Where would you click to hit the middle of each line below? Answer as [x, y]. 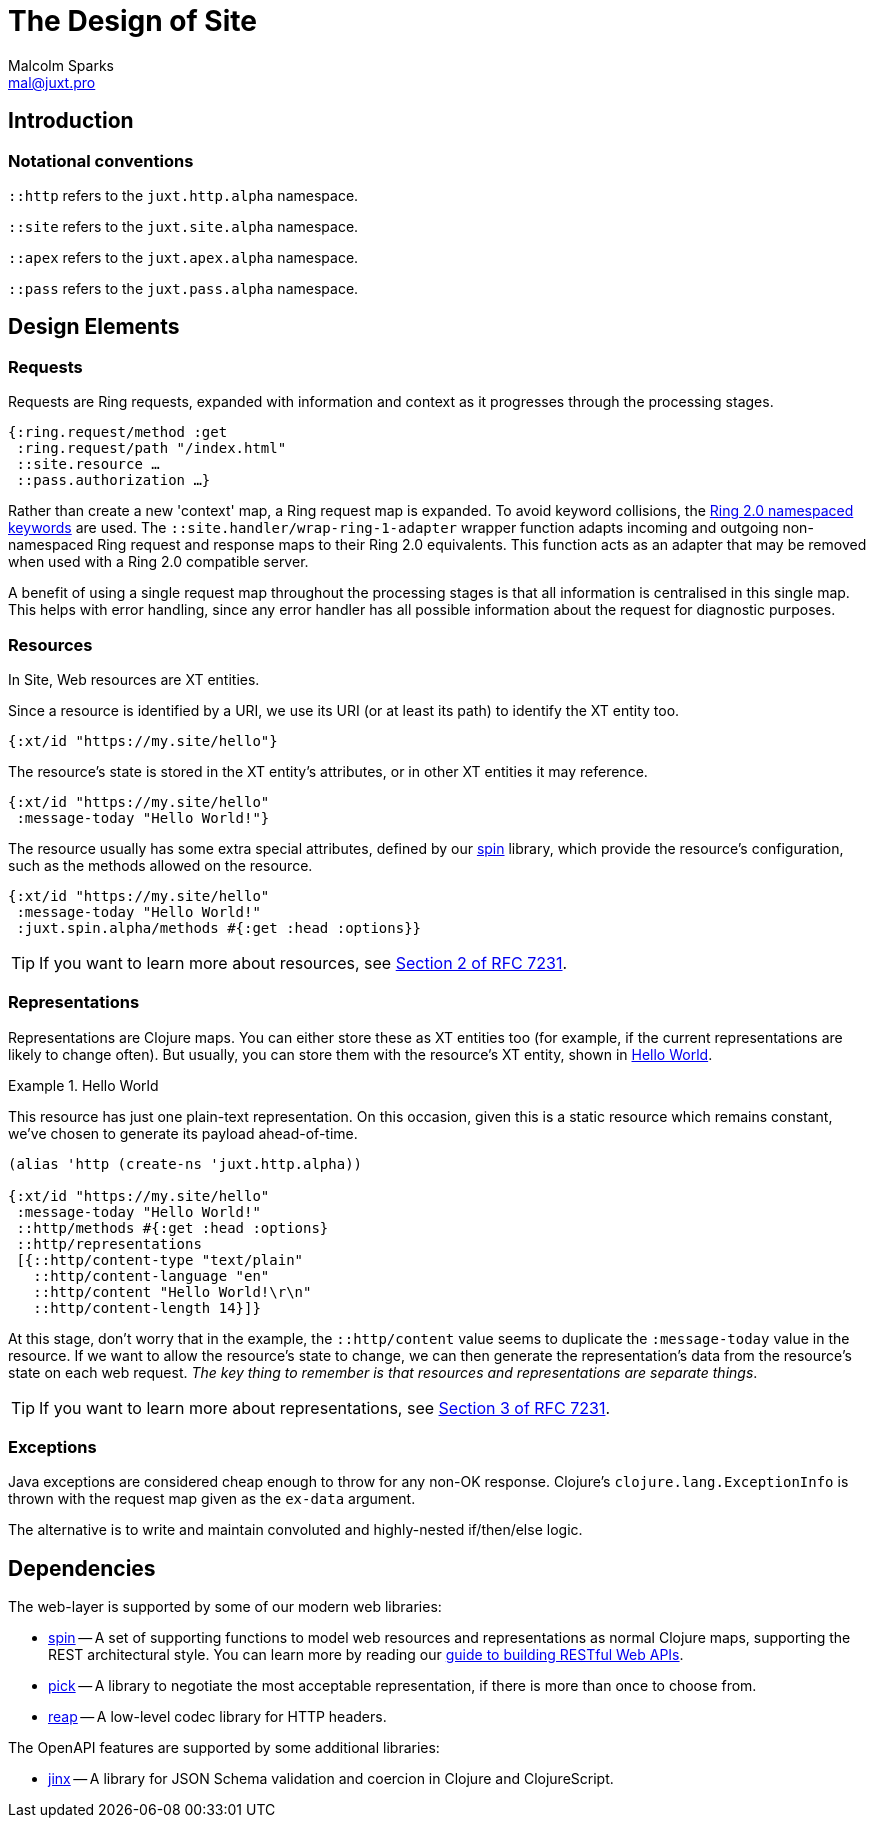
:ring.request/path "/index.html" [151, 448]
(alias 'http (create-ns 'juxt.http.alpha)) [185, 1163]
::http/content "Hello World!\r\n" [172, 1291]
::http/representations [109, 1243]
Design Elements [94, 327]
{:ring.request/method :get [118, 432]
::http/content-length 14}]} [147, 1307]
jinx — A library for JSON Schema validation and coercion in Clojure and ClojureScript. [331, 1779]
